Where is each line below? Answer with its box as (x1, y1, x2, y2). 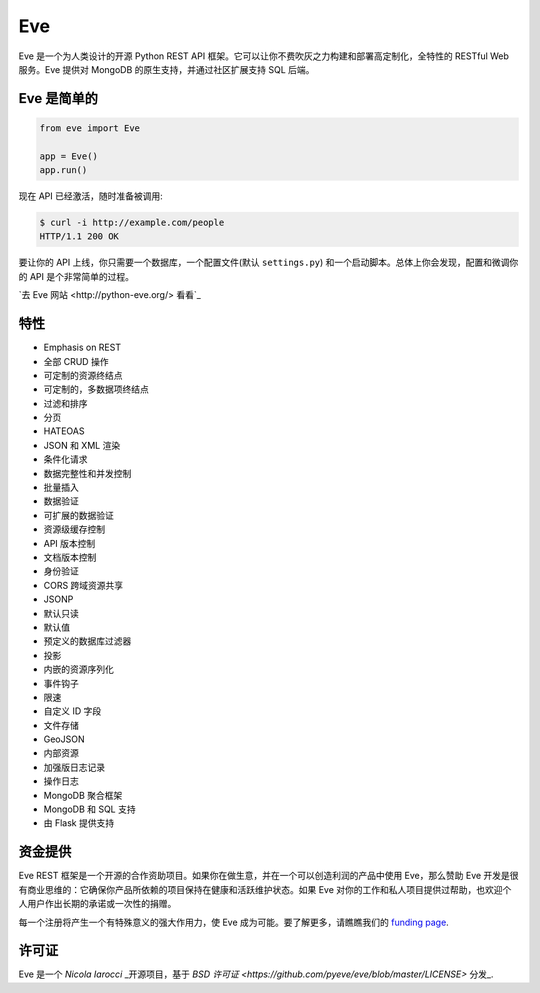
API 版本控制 (43, 537, 96, 549)
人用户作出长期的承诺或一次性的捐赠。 (18, 898, 177, 910)
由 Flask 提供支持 (43, 817, 115, 829)
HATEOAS (43, 425, 85, 437)
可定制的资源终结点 (43, 369, 123, 381)
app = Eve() (39, 150, 99, 162)
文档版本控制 (43, 551, 97, 563)
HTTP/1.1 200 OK (39, 231, 120, 242)
